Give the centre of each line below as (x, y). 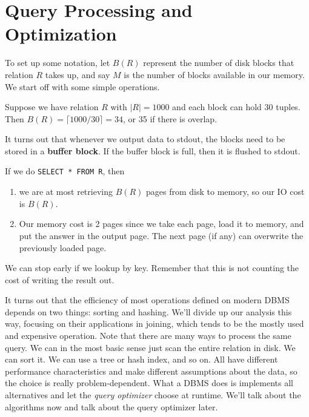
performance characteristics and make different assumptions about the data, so (151, 371)
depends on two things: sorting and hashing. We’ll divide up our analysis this (148, 311)
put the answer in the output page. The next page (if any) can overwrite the (161, 235)
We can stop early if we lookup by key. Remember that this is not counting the (152, 268)
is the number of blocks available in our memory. (214, 74)
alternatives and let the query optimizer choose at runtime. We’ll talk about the (153, 395)
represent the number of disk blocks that (219, 63)
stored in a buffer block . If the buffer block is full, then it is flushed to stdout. (153, 150)
